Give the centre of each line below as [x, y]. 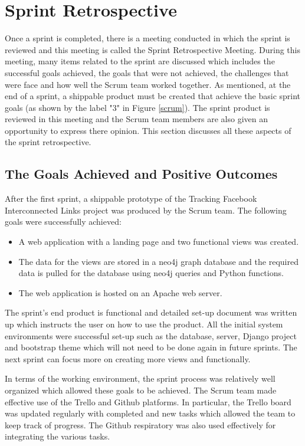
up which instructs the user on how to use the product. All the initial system [144, 324]
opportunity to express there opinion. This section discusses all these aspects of [148, 130]
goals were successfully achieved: [63, 222]
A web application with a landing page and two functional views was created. [159, 242]
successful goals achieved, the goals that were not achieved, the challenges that [147, 72]
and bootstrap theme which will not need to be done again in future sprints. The [151, 347]
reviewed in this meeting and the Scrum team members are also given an [136, 119]
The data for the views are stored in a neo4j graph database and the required [158, 261]
